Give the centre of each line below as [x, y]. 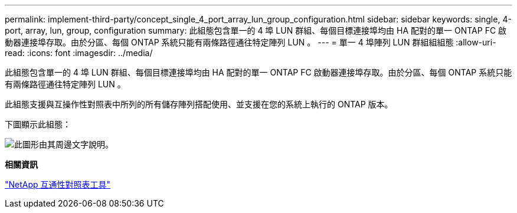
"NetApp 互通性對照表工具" [58, 184]
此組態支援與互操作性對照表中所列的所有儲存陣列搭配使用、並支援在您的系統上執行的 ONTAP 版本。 [199, 104]
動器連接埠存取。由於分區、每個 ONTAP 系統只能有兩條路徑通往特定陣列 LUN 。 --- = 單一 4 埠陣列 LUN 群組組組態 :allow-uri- [251, 42]
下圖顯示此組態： [38, 124]
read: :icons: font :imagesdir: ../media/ [79, 53]
